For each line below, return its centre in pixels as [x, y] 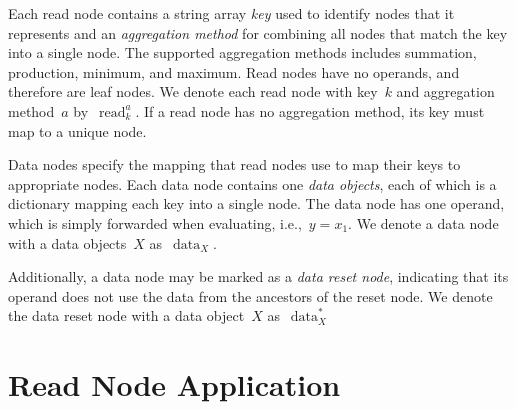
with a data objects [67, 242]
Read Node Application [174, 384]
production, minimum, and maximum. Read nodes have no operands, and [234, 71]
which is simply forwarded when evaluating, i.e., [155, 222]
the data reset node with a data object [126, 315]
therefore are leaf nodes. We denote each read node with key [193, 91]
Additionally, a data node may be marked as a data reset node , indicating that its [258, 276]
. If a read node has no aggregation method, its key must [310, 110]
